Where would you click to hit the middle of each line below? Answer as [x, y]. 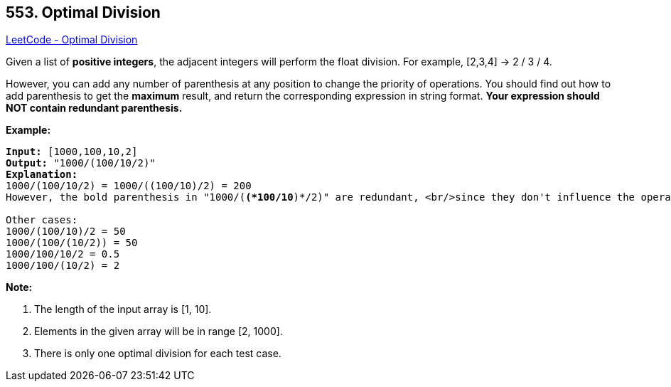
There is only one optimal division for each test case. [158, 354]
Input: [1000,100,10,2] [72, 152]
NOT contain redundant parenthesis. [94, 108]
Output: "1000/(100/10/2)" [81, 163]
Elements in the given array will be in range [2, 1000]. [159, 332]
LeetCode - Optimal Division [72, 40]
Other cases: [42, 220]
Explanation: [42, 175]
